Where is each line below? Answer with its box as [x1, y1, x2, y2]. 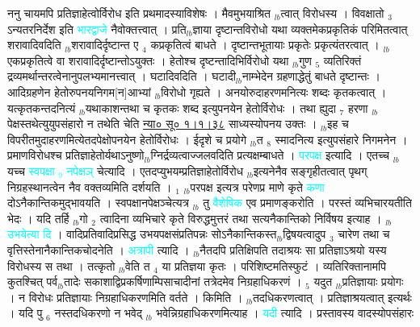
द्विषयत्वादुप [283, 226, 326, 242]
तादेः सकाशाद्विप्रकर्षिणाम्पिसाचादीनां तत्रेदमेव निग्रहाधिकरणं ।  [64, 273, 306, 290]
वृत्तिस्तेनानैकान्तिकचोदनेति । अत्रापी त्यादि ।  [7, 241, 194, 258]
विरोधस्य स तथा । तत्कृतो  [7, 257, 120, 274]
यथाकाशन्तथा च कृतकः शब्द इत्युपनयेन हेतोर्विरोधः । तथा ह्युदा [85, 99, 336, 116]
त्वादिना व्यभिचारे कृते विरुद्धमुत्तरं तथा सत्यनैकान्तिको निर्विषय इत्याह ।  [99, 209, 386, 226]
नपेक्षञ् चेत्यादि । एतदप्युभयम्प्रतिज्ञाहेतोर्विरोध [66, 162, 244, 179]
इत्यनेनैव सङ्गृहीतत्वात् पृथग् [253, 162, 367, 179]
